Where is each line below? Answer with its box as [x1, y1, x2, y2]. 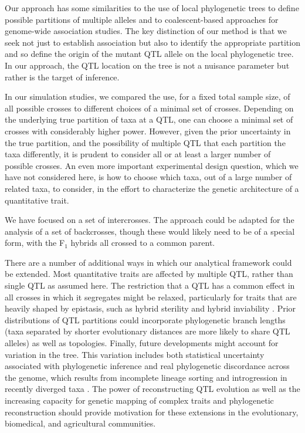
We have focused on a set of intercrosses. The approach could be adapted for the [5, 214, 294, 226]
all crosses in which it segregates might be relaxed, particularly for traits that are [5, 290, 297, 303]
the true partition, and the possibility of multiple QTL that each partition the [5, 136, 286, 148]
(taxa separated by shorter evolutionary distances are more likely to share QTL [5, 325, 290, 337]
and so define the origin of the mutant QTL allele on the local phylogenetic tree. [5, 48, 294, 60]
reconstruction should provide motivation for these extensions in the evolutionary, [5, 405, 299, 418]
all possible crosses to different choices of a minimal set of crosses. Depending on [5, 102, 294, 114]
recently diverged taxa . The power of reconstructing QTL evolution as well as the [5, 383, 300, 395]
